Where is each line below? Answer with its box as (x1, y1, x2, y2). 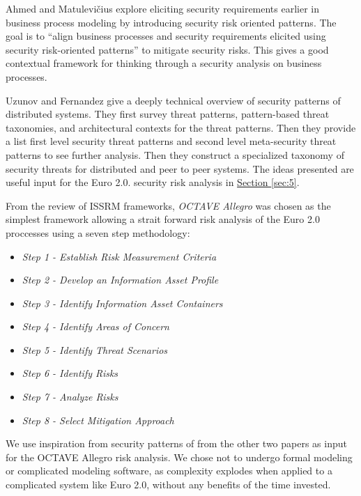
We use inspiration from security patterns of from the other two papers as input (6, 436, 347, 451)
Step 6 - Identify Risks (22, 366, 118, 380)
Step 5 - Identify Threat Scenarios (22, 342, 168, 357)
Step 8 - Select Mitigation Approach (22, 412, 174, 427)
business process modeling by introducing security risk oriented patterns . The (6, 15, 337, 29)
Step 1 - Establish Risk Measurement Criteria (22, 249, 217, 263)
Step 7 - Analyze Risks (22, 389, 118, 404)
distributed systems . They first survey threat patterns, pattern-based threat (6, 107, 330, 121)
